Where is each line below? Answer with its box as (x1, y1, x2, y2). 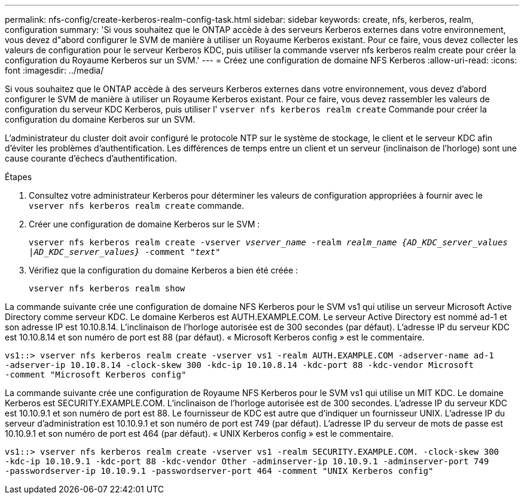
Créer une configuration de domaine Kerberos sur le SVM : (29, 219, 260, 229)
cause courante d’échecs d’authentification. (5, 153, 177, 163)
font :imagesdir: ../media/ (5, 65, 104, 75)
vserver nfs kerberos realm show (29, 284, 185, 293)
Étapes (5, 172, 32, 182)
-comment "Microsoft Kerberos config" (5, 370, 187, 379)
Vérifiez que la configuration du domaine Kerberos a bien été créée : (29, 265, 298, 275)
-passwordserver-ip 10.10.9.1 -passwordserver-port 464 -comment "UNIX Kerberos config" (5, 466, 434, 476)
